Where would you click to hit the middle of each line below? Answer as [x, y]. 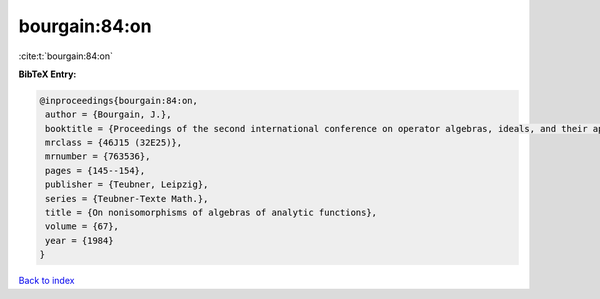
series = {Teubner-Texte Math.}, [127, 198]
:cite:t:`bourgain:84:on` [66, 56]
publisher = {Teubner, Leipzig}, [127, 184]
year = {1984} [79, 240]
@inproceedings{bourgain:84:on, [119, 100]
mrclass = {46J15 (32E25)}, [114, 143]
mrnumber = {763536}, [98, 156]
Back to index [46, 281]
